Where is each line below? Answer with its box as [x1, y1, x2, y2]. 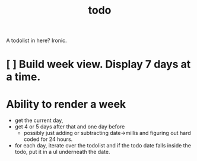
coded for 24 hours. [23, 136, 73, 143]
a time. [6, 70, 41, 83]
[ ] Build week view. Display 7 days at [6, 57, 191, 71]
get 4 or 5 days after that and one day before [14, 123, 125, 130]
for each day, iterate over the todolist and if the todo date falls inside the [14, 142, 192, 149]
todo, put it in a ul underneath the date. [14, 149, 110, 156]
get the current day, [14, 117, 63, 124]
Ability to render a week [6, 97, 126, 111]
